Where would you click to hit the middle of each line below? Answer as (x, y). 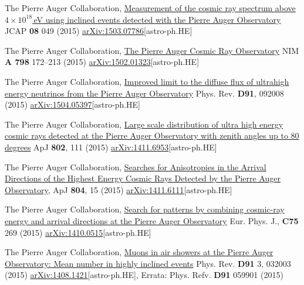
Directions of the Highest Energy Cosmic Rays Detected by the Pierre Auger (143, 178)
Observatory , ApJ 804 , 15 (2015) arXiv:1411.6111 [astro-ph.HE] (119, 189)
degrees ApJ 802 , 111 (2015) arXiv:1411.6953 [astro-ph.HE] (111, 147)
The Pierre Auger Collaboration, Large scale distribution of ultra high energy (144, 124)
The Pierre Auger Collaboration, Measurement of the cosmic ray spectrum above (150, 8)
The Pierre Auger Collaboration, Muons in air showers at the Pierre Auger (139, 252)
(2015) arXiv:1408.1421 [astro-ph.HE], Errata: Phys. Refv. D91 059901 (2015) (144, 275)
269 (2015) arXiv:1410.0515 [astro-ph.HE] (78, 232)
